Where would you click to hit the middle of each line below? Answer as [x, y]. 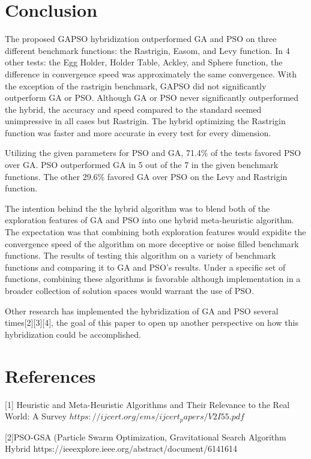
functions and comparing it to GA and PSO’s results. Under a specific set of [145, 267]
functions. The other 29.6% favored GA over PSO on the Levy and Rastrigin [146, 176]
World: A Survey [36, 416]
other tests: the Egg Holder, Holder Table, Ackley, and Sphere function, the [144, 62]
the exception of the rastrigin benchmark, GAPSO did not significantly [136, 85]
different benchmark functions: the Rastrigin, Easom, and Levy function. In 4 [147, 50]
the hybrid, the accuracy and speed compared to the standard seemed [133, 109]
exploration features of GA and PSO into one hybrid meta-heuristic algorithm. [149, 220]
